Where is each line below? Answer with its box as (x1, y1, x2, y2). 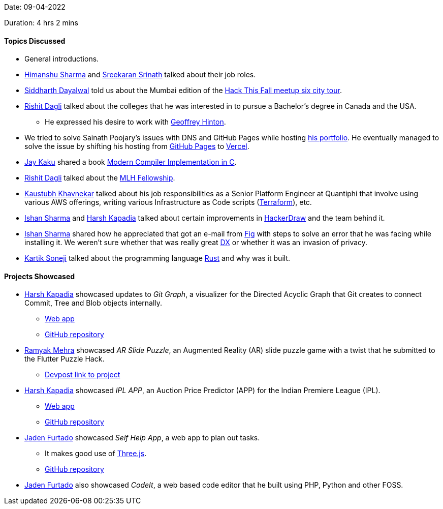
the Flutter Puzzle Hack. (24, 354, 105, 364)
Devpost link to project (45, 370, 120, 379)
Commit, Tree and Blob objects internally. (24, 298, 163, 308)
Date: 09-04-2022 (4, 3, 66, 11)
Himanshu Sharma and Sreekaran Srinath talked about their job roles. (24, 70, 256, 79)
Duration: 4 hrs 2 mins (4, 18, 78, 27)
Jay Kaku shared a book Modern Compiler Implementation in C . (24, 158, 237, 167)
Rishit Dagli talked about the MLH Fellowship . (24, 173, 175, 183)
